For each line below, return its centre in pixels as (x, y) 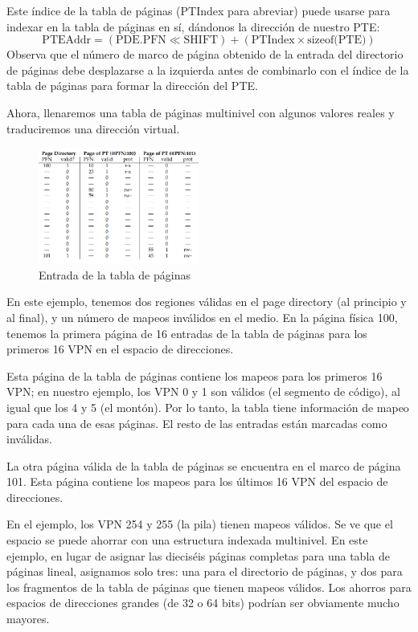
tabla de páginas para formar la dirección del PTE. (132, 86)
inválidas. (29, 439)
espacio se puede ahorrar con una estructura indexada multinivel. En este (187, 540)
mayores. (28, 619)
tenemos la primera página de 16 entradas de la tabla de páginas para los (187, 333)
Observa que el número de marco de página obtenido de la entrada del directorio (205, 54)
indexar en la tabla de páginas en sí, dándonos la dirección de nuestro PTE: (193, 26)
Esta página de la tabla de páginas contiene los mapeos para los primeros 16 (195, 375)
